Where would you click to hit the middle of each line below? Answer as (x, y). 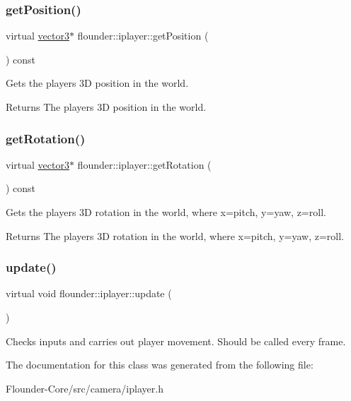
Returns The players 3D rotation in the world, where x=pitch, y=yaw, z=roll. (175, 235)
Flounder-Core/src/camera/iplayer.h (85, 388)
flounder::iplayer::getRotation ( (144, 164)
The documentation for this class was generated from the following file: (160, 365)
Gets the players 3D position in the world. (97, 83)
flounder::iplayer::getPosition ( (143, 36)
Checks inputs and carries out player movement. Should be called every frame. (176, 341)
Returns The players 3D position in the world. (106, 107)
